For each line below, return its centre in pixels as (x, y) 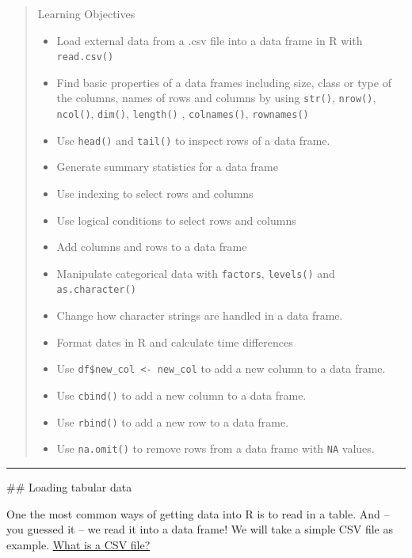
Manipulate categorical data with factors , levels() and (196, 273)
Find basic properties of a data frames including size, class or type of (224, 82)
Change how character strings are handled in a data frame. (200, 315)
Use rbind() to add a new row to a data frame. (173, 421)
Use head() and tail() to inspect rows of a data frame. (193, 140)
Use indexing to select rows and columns (155, 193)
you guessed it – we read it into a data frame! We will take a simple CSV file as (200, 529)
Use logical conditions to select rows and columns (176, 220)
